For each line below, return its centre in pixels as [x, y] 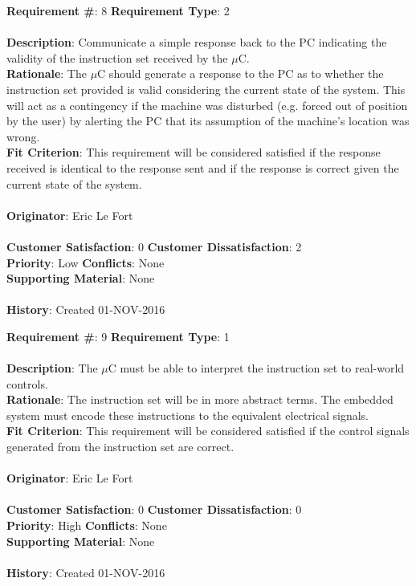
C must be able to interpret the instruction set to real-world [256, 368]
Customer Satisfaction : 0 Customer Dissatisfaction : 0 [154, 509]
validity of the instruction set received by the [117, 57]
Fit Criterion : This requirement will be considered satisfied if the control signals [208, 431]
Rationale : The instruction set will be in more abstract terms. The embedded [200, 399]
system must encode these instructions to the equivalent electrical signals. [188, 415]
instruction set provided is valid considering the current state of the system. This [206, 89]
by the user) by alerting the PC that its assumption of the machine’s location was [208, 121]
